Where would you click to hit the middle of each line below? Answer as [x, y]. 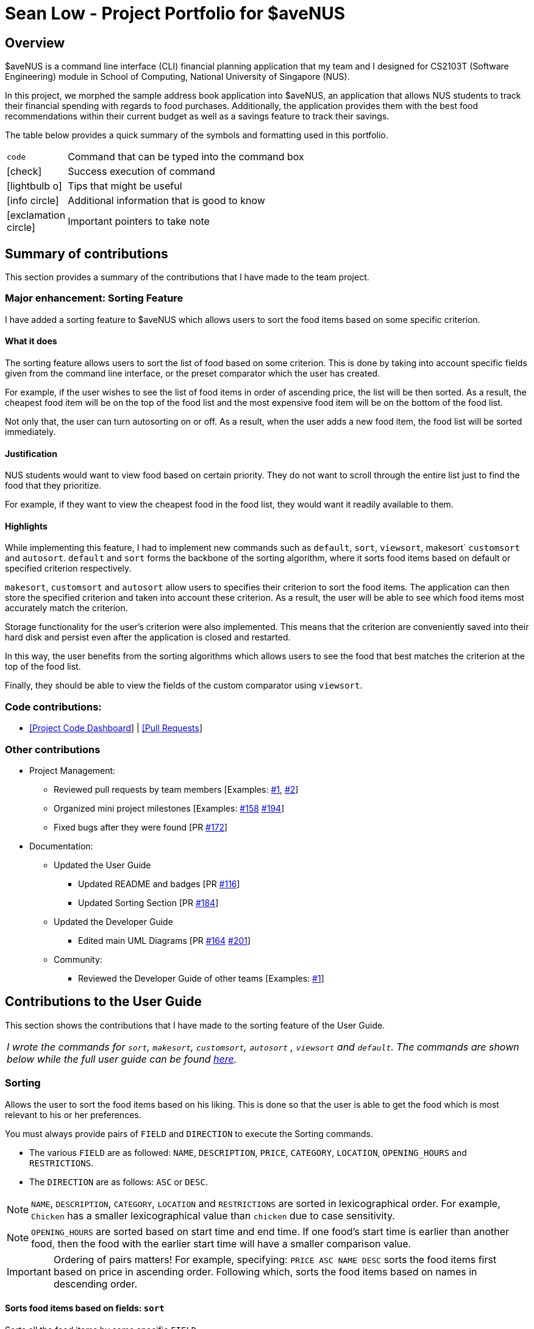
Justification [31, 453]
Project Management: [73, 770]
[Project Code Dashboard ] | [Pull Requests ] [116, 728]
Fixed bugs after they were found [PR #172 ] [141, 827]
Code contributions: [53, 707]
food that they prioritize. [53, 486]
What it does [31, 341]
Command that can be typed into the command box [186, 157]
